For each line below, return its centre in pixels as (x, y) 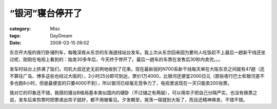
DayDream (61, 35)
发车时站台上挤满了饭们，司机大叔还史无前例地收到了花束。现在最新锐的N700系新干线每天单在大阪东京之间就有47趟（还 (137, 69)
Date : (15, 43)
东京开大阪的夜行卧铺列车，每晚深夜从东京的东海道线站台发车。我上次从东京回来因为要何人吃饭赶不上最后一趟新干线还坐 (137, 52)
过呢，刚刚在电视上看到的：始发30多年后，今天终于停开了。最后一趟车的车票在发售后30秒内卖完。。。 (116, 59)
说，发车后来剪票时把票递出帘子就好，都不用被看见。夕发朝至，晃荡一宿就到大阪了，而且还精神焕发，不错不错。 (128, 100)
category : (20, 29)
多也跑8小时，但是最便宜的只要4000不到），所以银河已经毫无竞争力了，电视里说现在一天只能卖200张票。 (121, 83)
